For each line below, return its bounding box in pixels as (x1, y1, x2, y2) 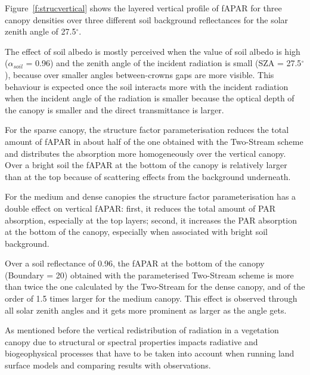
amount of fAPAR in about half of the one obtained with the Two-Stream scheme (5, 135, 303, 147)
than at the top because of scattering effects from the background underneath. (5, 170, 291, 182)
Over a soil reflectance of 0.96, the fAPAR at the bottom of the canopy (5, 257, 265, 269)
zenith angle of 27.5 (5, 25, 76, 38)
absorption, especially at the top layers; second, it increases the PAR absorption (5, 213, 297, 226)
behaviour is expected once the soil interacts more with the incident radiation (5, 80, 289, 92)
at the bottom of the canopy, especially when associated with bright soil (5, 225, 268, 238)
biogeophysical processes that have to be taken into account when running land (5, 347, 294, 359)
